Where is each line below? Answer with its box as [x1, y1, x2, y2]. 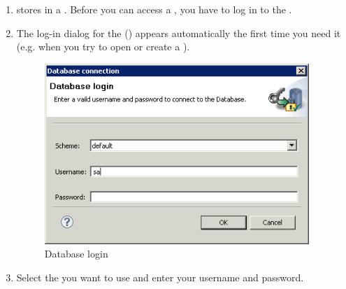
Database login [44, 246, 108, 261]
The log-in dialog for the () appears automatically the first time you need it [16, 25, 341, 40]
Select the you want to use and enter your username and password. [16, 269, 304, 284]
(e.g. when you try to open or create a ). [16, 39, 190, 54]
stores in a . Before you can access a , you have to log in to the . [16, 2, 292, 16]
